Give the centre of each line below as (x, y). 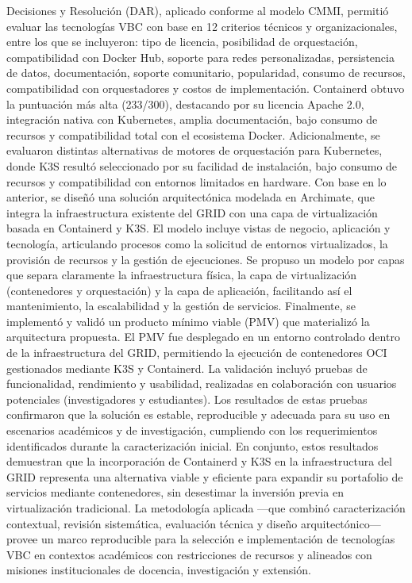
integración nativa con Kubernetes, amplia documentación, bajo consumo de (192, 119)
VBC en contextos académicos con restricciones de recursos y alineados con (189, 554)
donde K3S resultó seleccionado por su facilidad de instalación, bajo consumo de (202, 165)
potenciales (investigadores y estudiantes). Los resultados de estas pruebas (187, 399)
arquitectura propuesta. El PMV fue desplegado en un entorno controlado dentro (203, 337)
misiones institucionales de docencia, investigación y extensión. (159, 570)
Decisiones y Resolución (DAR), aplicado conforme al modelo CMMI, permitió (198, 10)
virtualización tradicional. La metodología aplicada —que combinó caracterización (206, 508)
